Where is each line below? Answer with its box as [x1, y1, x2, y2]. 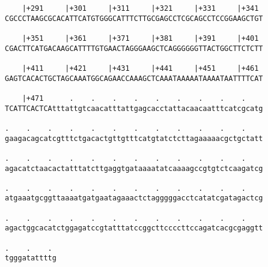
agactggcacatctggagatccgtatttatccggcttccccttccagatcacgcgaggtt [5, 224, 263, 233]
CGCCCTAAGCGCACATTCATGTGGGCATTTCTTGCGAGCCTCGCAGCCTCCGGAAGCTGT [5, 14, 263, 23]
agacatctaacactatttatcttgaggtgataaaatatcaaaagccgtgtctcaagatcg [5, 164, 263, 173]
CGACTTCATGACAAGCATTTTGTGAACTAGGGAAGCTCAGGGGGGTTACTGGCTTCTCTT [5, 44, 263, 53]
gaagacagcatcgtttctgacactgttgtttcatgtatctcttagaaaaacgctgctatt [5, 134, 263, 143]
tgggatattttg [5, 254, 56, 263]
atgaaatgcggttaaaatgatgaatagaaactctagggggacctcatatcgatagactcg [5, 194, 263, 203]
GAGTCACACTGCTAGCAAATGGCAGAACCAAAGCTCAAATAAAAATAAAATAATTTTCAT [5, 74, 263, 83]
